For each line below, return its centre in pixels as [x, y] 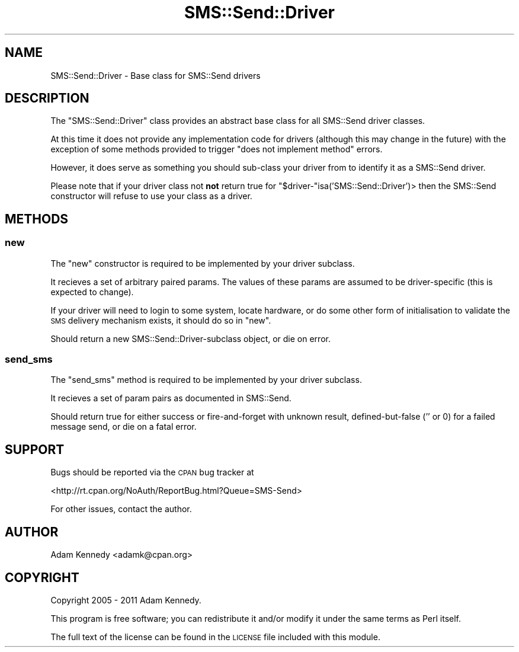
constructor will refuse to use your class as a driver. [151, 196]
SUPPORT [35, 449]
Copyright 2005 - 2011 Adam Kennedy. [126, 600]
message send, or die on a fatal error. [124, 427]
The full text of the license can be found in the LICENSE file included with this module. [215, 637]
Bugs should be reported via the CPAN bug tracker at [152, 472]
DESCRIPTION [47, 98]
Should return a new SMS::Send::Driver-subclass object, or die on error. [190, 338]
